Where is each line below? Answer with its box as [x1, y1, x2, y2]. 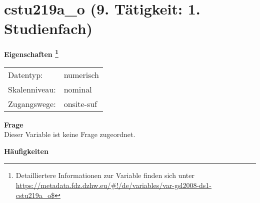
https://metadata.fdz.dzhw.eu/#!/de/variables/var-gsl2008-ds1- [15, 179, 212, 190]
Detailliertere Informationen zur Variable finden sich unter [15, 170, 194, 180]
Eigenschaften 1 [4, 47, 58, 59]
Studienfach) [4, 18, 93, 38]
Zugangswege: [8, 97, 56, 109]
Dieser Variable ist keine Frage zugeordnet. [4, 129, 135, 139]
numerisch [63, 68, 99, 80]
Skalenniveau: [8, 83, 56, 95]
